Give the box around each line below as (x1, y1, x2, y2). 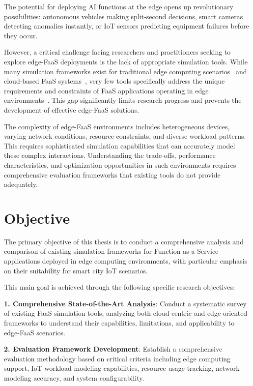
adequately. (4, 179, 38, 189)
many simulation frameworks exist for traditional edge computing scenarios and (4, 66, 247, 76)
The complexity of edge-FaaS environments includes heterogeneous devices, (4, 121, 230, 131)
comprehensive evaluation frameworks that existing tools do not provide (4, 169, 221, 179)
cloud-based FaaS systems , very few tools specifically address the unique (4, 76, 225, 86)
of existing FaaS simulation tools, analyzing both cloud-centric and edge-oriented (4, 308, 248, 318)
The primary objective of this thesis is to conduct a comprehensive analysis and (4, 236, 244, 246)
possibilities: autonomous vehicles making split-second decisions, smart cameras (4, 11, 243, 21)
